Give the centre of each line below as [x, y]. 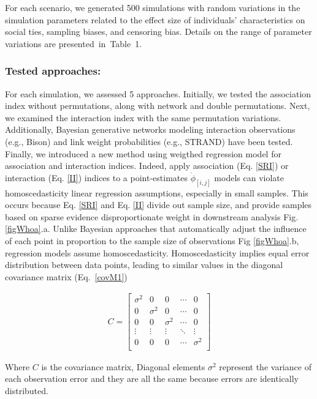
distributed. [27, 391]
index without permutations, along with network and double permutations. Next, [158, 106]
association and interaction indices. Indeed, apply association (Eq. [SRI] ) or [147, 166]
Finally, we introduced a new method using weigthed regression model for [143, 153]
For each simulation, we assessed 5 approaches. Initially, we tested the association [158, 93]
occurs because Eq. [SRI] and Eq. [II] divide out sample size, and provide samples [158, 205]
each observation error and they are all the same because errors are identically [152, 378]
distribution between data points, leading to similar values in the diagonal [144, 265]
